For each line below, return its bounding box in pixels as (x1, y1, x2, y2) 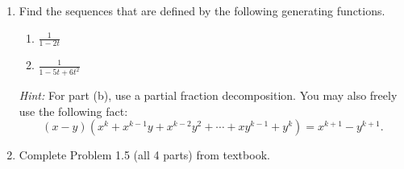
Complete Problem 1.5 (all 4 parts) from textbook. (19, 146, 270, 163)
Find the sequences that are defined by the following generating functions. (19, 2, 385, 19)
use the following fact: (19, 102, 128, 119)
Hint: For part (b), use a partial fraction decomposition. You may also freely (19, 87, 398, 104)
